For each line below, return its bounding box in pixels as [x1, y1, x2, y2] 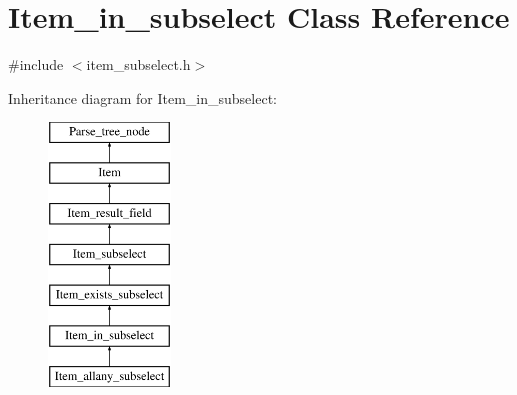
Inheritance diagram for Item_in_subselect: [8, 87, 277, 108]
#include [8, 54, 64, 75]
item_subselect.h [86, 54, 191, 75]
